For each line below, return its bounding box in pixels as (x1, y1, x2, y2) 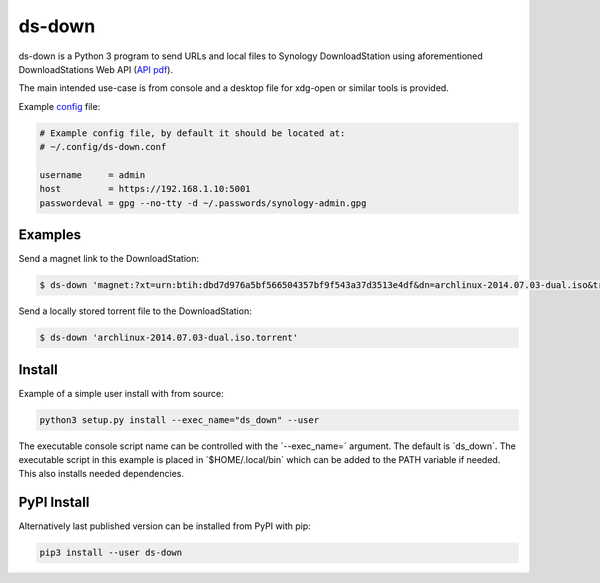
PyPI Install (18, 494, 90, 511)
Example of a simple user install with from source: (18, 387, 224, 399)
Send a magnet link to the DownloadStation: (18, 253, 200, 265)
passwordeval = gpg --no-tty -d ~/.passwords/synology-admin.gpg (39, 197, 367, 209)
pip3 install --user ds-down (39, 547, 183, 559)
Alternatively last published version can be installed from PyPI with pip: (18, 520, 312, 532)
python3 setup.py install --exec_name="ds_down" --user (39, 414, 320, 425)
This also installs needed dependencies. (18, 468, 185, 480)
